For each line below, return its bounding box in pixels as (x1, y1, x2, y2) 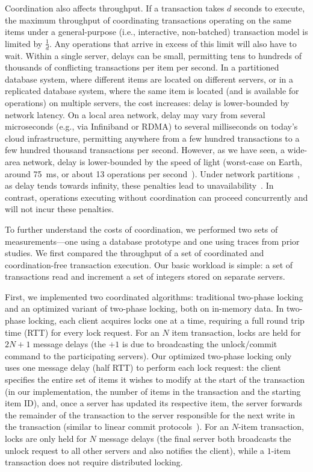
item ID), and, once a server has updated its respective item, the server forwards (5, 397, 302, 409)
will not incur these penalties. (5, 203, 114, 215)
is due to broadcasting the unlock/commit (122, 338, 277, 350)
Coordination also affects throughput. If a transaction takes (5, 2, 225, 14)
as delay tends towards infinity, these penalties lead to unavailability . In (5, 179, 274, 192)
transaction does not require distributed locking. (5, 456, 183, 468)
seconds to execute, (234, 2, 305, 14)
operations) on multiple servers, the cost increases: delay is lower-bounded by (5, 96, 290, 109)
